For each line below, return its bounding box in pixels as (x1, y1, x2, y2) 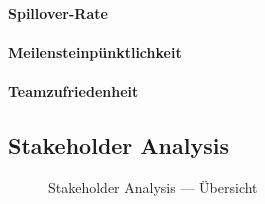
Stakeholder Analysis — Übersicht (48, 176, 258, 197)
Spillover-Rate (8, 2, 108, 23)
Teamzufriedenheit (8, 80, 139, 101)
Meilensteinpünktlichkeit (8, 41, 182, 62)
